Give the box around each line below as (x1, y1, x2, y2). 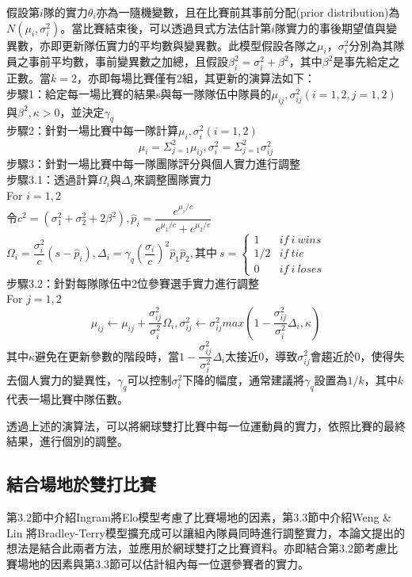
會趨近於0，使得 (310, 347, 394, 364)
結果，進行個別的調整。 (6, 433, 128, 449)
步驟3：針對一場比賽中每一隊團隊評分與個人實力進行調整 (6, 155, 300, 172)
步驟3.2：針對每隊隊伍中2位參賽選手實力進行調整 (6, 274, 259, 291)
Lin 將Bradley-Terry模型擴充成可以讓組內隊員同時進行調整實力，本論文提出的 (6, 524, 405, 541)
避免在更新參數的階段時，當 (35, 347, 180, 364)
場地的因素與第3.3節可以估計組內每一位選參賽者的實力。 (17, 555, 309, 571)
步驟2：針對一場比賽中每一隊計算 (6, 122, 178, 139)
